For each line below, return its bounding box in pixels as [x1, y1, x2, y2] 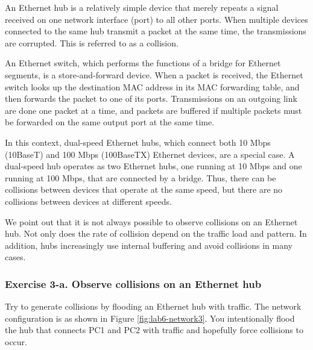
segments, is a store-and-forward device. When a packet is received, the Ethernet [5, 68, 303, 81]
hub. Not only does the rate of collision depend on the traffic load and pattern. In [5, 227, 307, 240]
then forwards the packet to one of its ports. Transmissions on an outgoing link [5, 92, 297, 105]
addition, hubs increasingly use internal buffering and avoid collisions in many [5, 239, 292, 251]
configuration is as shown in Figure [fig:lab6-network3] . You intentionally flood [5, 311, 295, 324]
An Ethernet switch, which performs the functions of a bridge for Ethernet [5, 57, 281, 69]
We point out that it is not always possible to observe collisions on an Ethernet [5, 215, 298, 228]
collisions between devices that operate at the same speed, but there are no [5, 183, 283, 196]
